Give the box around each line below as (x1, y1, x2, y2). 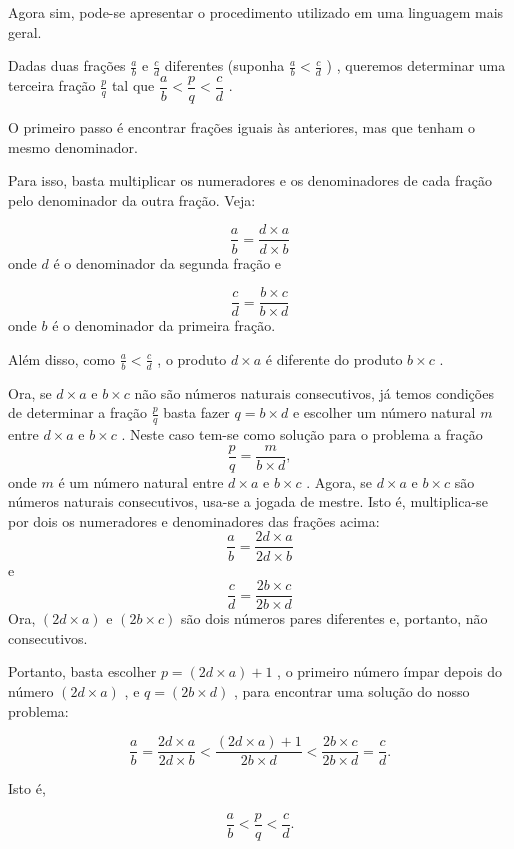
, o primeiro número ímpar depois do (277, 661, 503, 682)
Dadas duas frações (8, 55, 126, 76)
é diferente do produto (265, 348, 403, 369)
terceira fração (8, 75, 96, 96)
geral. (8, 21, 42, 42)
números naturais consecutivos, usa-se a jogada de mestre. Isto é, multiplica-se (8, 491, 488, 512)
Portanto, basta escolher (8, 661, 157, 682)
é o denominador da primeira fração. (52, 315, 276, 336)
